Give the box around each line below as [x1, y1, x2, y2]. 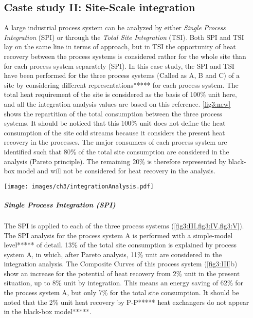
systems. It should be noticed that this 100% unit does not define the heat [4, 118, 226, 128]
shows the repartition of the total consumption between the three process [4, 108, 222, 118]
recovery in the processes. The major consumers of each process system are [4, 137, 227, 147]
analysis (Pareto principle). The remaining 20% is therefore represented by [4, 156, 226, 166]
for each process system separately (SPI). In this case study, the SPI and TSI [4, 60, 235, 71]
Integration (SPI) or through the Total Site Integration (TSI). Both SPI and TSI [4, 32, 244, 42]
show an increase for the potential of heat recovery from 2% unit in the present [4, 268, 240, 278]
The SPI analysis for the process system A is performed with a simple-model [4, 230, 233, 240]
